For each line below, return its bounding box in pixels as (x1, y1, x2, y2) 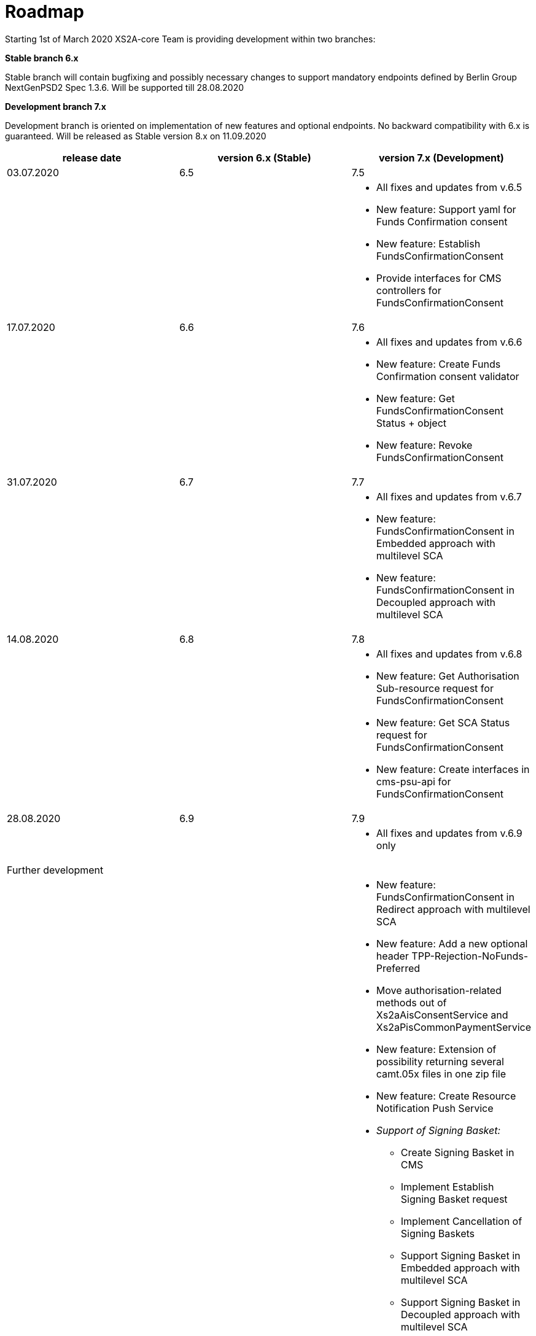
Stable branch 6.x (5, 52, 79, 63)
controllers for (376, 284, 441, 297)
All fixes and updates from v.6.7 (376, 490, 522, 503)
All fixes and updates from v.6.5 (376, 181, 522, 193)
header (376, 949, 409, 962)
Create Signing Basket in (400, 1146, 515, 1159)
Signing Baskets (400, 1227, 475, 1240)
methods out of (376, 996, 447, 1009)
